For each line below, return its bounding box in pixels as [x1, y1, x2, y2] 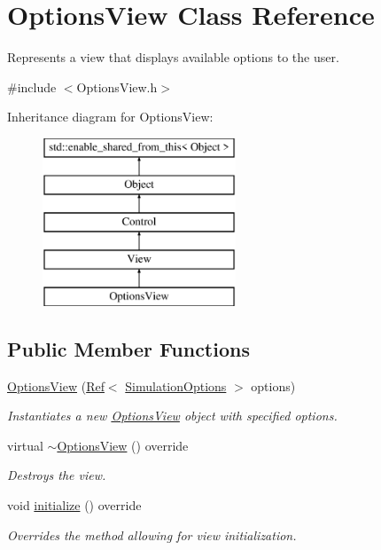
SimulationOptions [125, 376, 227, 395]
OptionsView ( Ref [7, 376, 105, 395]
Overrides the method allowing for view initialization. [7, 525, 297, 544]
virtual [7, 436, 43, 454]
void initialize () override [7, 496, 142, 515]
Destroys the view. [7, 466, 106, 484]
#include [7, 77, 57, 96]
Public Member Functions [7, 334, 250, 362]
